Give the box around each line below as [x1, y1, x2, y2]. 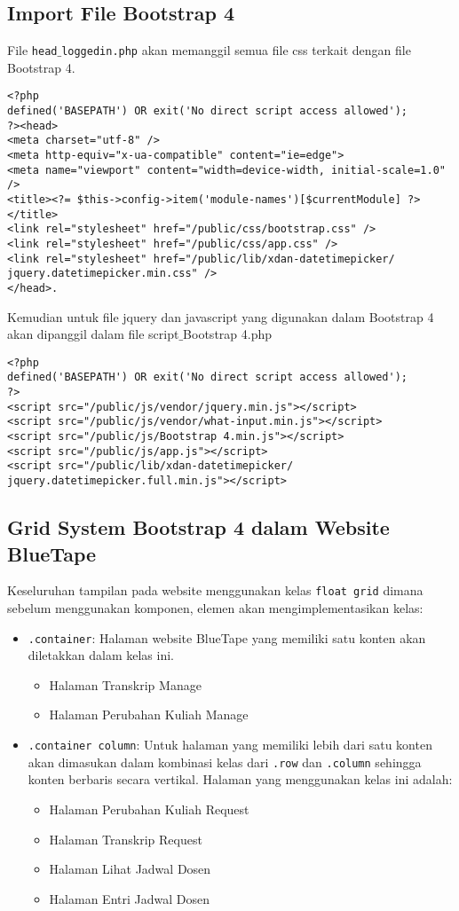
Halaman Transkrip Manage [49, 675, 202, 694]
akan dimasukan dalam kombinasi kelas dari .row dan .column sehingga [28, 752, 422, 771]
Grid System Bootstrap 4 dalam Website [7, 514, 390, 541]
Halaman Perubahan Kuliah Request [49, 799, 249, 818]
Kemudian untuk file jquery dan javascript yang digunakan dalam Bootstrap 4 [7, 307, 434, 326]
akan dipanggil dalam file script [7, 325, 179, 343]
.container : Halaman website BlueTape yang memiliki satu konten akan [28, 628, 426, 647]
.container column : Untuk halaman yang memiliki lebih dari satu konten [28, 735, 432, 754]
